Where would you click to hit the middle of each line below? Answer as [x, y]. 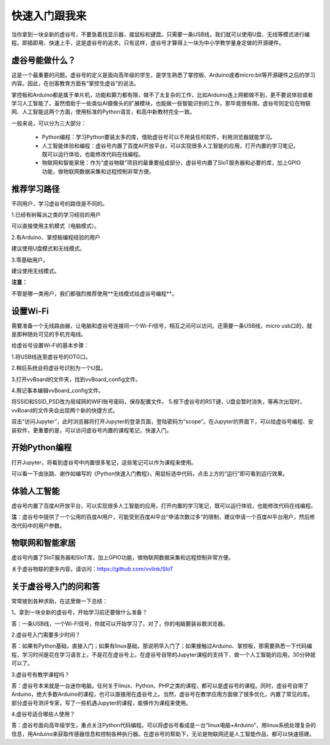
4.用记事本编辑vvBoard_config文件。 [57, 391]
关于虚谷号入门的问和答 [56, 586]
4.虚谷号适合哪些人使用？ [43, 714]
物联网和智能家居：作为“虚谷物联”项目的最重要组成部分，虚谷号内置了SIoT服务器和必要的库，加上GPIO [171, 163]
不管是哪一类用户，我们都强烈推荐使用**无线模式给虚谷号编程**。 [94, 293]
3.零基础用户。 [30, 260]
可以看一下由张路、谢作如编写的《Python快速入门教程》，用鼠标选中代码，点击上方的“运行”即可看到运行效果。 [150, 473]
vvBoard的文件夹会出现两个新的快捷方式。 [65, 410]
